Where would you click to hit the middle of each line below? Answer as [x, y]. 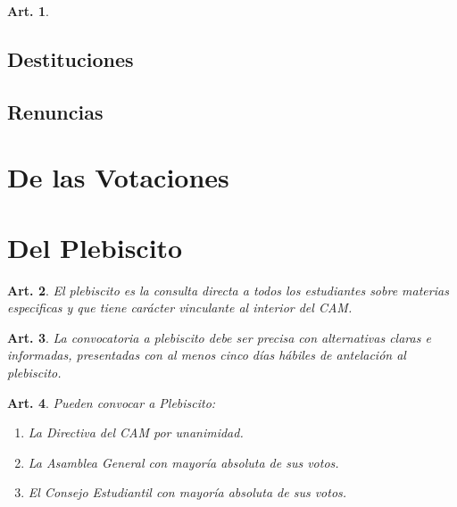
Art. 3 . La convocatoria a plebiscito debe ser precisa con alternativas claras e [219, 337]
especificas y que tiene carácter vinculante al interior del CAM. [180, 308]
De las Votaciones [118, 177]
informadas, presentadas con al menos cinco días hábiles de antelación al [207, 355]
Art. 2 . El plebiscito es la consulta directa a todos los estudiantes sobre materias [228, 290]
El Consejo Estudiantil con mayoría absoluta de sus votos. [187, 492]
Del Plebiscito [95, 247]
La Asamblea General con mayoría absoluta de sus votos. [183, 462]
